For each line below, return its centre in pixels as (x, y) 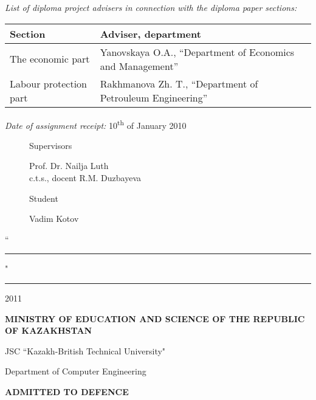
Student (44, 198)
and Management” (139, 66)
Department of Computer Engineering (76, 371)
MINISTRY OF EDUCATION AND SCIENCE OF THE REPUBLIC (155, 318)
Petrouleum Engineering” (154, 97)
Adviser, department (150, 33)
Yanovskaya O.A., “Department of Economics (197, 52)
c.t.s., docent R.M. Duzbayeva (85, 178)
